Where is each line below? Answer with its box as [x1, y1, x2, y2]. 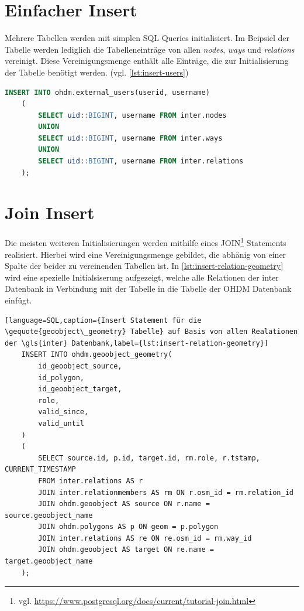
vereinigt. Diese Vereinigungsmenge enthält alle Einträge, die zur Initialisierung [5, 54, 289, 67]
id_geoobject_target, [38, 385, 122, 394]
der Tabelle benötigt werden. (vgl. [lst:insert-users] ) [5, 66, 189, 78]
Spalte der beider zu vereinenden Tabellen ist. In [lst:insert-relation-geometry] [5, 260, 284, 272]
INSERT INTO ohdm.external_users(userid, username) [5, 88, 210, 97]
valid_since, [38, 408, 89, 417]
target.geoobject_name [5, 557, 93, 566]
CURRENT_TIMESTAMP [5, 465, 76, 474]
